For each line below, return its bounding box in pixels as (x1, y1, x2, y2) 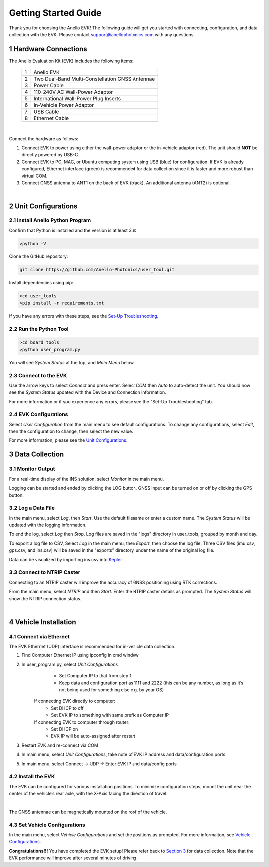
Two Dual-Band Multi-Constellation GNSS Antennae (33, 75, 155, 82)
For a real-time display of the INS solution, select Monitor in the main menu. (9, 476, 164, 482)
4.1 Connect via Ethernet (9, 633, 70, 640)
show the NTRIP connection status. (9, 595, 82, 601)
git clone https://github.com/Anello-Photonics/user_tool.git (19, 267, 175, 273)
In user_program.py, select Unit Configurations (21, 661, 118, 667)
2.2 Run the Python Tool (9, 325, 69, 332)
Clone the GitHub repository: (9, 253, 68, 259)
